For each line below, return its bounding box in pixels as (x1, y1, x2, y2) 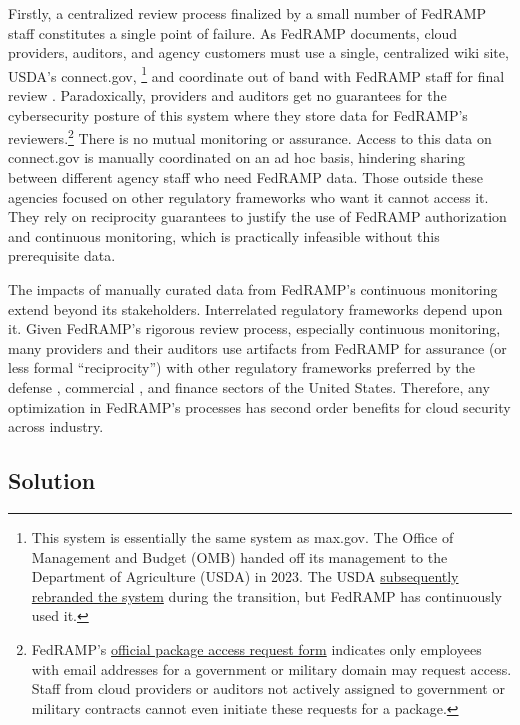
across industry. (8, 416, 104, 437)
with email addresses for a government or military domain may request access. (31, 658, 512, 679)
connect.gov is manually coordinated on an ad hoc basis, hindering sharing (8, 147, 466, 168)
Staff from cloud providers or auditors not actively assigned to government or (31, 678, 505, 699)
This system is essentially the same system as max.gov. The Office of (31, 526, 454, 547)
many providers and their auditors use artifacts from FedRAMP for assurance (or (8, 337, 507, 358)
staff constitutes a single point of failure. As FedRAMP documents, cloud (8, 22, 458, 43)
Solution (8, 465, 96, 496)
